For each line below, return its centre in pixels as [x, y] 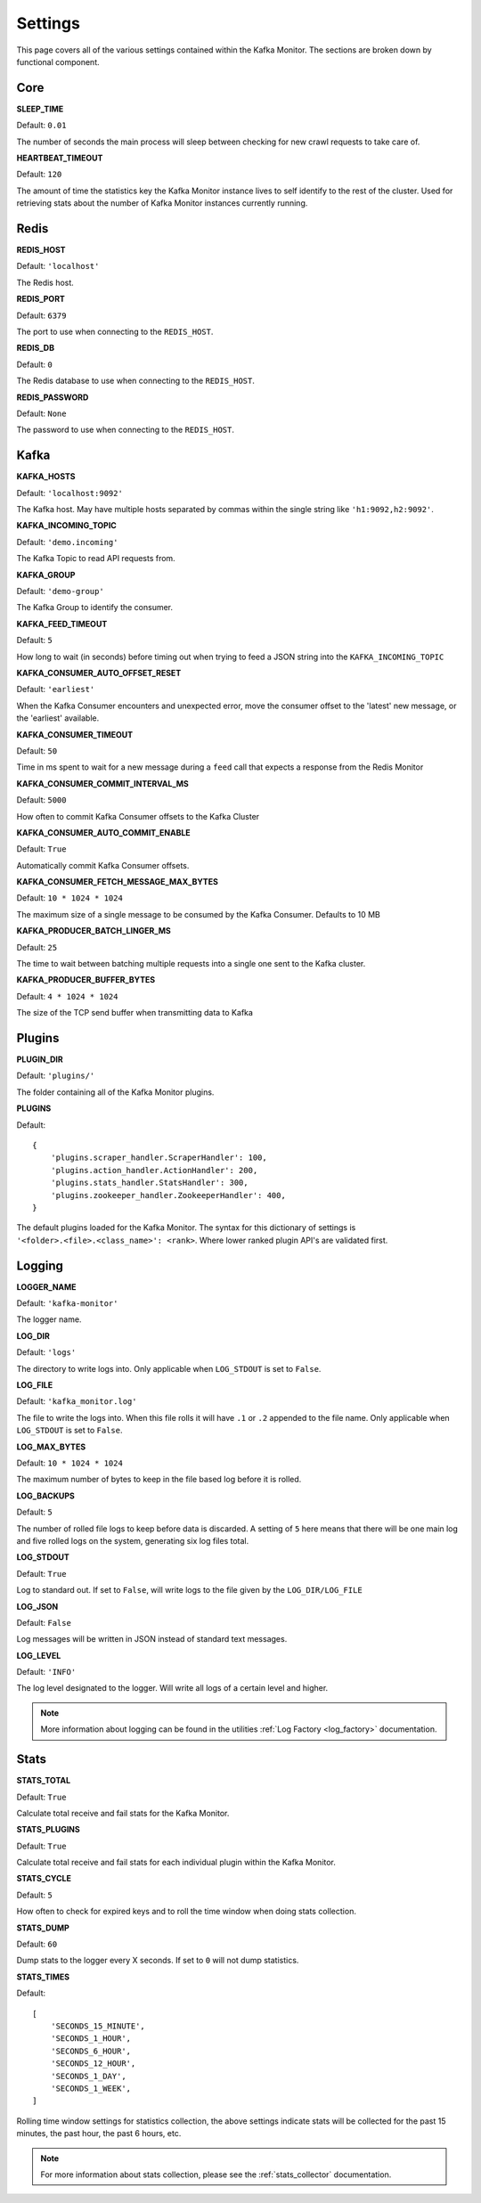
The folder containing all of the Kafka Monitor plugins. [115, 1092]
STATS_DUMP [43, 1928]
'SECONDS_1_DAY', [88, 2076]
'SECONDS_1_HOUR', [91, 2039]
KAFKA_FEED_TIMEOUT [62, 624]
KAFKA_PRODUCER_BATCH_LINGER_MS [94, 931]
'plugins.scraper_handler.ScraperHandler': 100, [159, 1158]
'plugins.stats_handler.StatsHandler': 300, [149, 1183]
